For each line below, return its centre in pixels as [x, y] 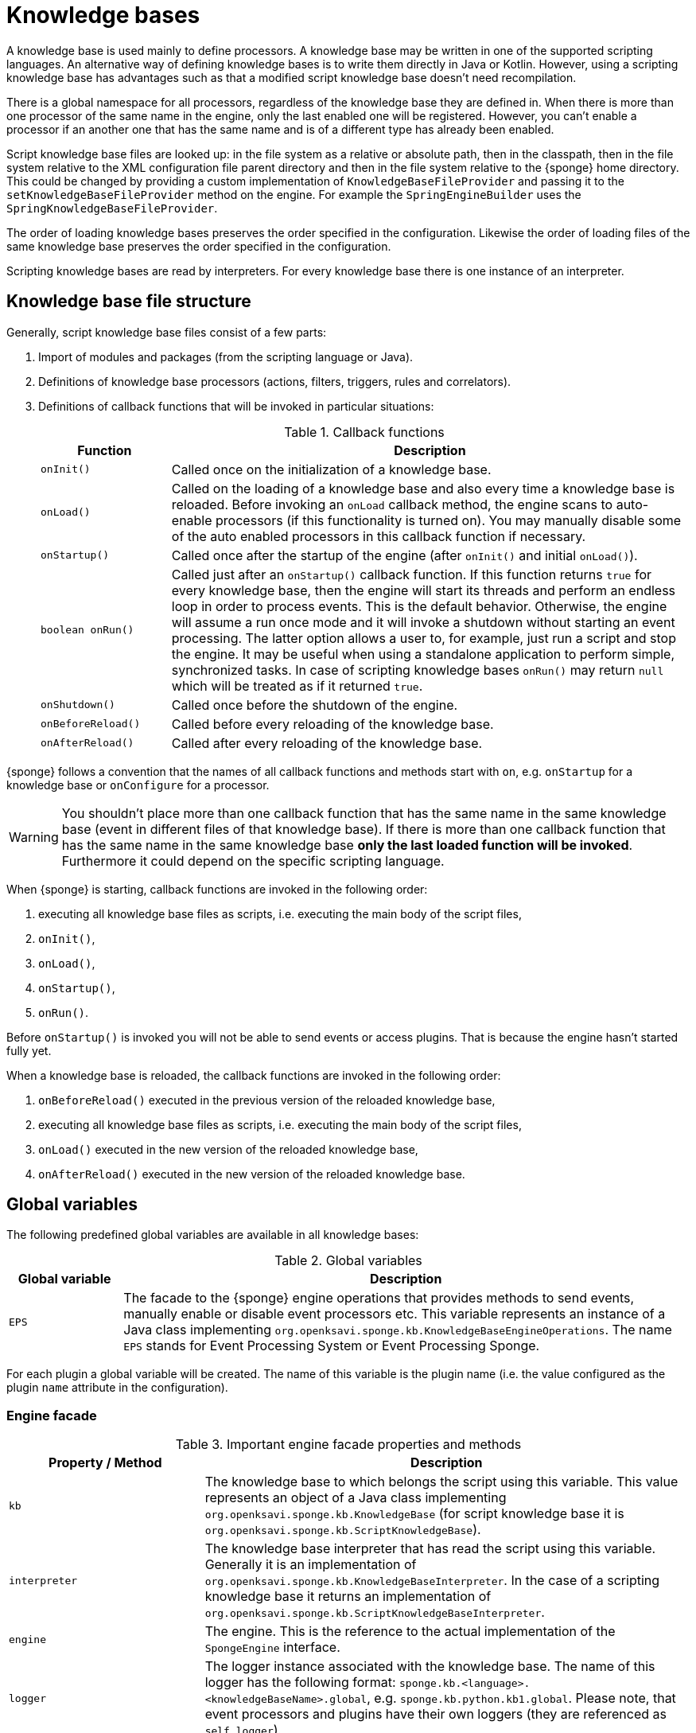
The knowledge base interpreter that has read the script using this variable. [430, 1549]
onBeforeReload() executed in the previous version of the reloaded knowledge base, [267, 1100]
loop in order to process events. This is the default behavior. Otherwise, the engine [419, 606]
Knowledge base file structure [129, 302]
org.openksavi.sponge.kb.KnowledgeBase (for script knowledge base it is [414, 1514]
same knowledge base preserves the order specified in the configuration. [199, 246]
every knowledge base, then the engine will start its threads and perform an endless [424, 590]
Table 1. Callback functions [364, 432]
